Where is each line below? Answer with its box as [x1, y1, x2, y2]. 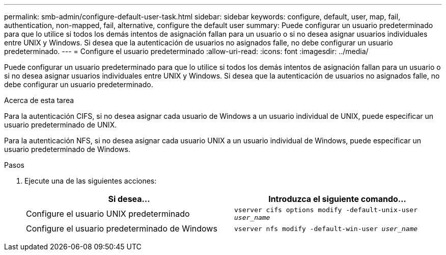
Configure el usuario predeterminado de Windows [26, 223, 217, 234]
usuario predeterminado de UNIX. [4, 120, 117, 129]
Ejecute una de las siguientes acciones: [24, 176, 157, 185]
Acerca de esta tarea [4, 96, 74, 105]
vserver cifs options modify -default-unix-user [234, 206, 418, 214]
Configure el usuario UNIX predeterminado [26, 209, 190, 219]
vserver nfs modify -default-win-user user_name [234, 224, 418, 233]
